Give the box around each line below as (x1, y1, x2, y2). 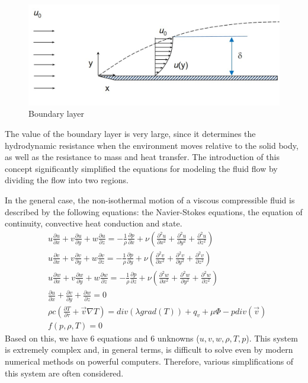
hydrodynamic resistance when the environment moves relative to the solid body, (5, 139, 299, 151)
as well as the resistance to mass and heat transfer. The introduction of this (5, 151, 280, 163)
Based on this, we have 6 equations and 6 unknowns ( (5, 331, 200, 344)
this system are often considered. (5, 366, 124, 379)
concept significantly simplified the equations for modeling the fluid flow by (5, 162, 278, 174)
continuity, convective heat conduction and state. (5, 217, 182, 229)
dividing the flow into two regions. (5, 174, 129, 186)
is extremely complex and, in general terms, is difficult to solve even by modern (5, 343, 293, 356)
